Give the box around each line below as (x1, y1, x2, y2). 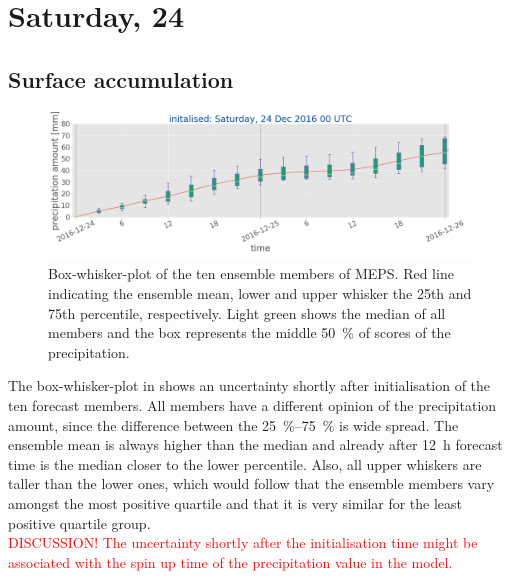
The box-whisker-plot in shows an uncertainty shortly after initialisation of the (8, 375, 491, 396)
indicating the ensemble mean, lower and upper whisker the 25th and (48, 283, 472, 303)
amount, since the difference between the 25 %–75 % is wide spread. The (8, 414, 459, 435)
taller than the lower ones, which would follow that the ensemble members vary (8, 473, 495, 494)
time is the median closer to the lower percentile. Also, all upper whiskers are (8, 453, 482, 474)
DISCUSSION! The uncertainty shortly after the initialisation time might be (8, 532, 478, 553)
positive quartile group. (8, 512, 151, 533)
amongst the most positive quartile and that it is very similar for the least (8, 492, 463, 513)
